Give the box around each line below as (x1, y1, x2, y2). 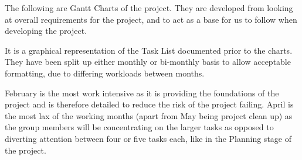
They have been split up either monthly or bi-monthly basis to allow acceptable (5, 55, 291, 68)
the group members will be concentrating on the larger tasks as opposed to (5, 121, 274, 133)
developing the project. (5, 25, 87, 37)
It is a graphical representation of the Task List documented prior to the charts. (5, 44, 293, 56)
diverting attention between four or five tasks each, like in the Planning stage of (5, 132, 291, 144)
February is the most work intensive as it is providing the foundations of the (5, 86, 279, 99)
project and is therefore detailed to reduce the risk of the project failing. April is (5, 98, 294, 110)
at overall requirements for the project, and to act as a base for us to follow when (5, 13, 297, 25)
